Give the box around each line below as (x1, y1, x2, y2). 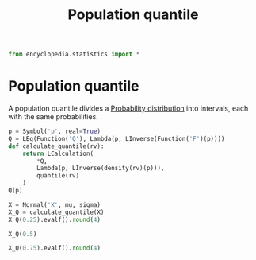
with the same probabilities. (8, 112, 99, 121)
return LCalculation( (22, 149, 94, 157)
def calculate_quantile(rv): (8, 142, 105, 150)
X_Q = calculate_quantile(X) (8, 208, 105, 216)
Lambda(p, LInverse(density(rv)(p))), (36, 165, 165, 173)
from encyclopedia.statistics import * (8, 50, 140, 59)
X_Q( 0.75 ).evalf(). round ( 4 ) (8, 244, 101, 252)
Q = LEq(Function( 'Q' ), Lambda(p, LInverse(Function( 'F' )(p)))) (8, 134, 225, 142)
